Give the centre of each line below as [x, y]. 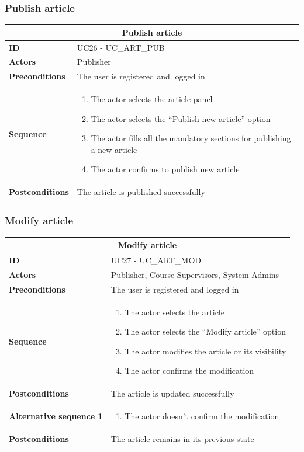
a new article [114, 149]
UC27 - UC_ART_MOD [156, 260]
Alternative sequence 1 [56, 416]
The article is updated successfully [172, 393]
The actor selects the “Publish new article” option [181, 118]
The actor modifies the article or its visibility [205, 351]
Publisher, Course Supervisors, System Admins [195, 274]
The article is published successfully [141, 192]
